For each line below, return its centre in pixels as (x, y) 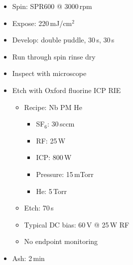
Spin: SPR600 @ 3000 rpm (52, 6)
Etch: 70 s (39, 208)
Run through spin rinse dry (54, 56)
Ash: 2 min (28, 258)
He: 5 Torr (51, 191)
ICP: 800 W (54, 157)
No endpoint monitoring (61, 241)
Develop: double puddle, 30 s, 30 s (63, 40)
